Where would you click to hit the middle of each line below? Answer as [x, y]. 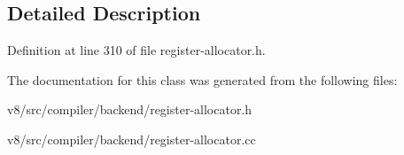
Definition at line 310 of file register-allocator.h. [136, 50]
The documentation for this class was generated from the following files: [202, 79]
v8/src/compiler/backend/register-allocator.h [130, 109]
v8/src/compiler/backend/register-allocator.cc [132, 139]
